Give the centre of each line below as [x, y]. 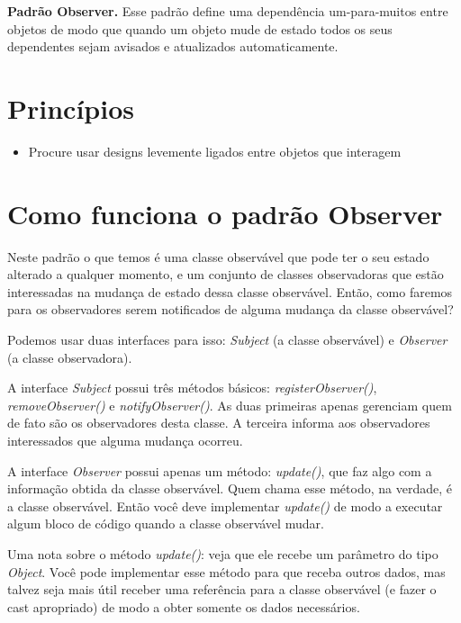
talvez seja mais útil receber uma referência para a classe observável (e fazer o [222, 589]
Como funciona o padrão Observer [225, 213]
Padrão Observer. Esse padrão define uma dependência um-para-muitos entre [228, 11]
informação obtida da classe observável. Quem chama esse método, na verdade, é [230, 488]
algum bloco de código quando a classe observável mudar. [166, 524]
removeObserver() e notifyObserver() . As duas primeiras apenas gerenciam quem [230, 405]
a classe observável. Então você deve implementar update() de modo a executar [225, 506]
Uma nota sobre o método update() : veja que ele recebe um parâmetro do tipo [223, 553]
